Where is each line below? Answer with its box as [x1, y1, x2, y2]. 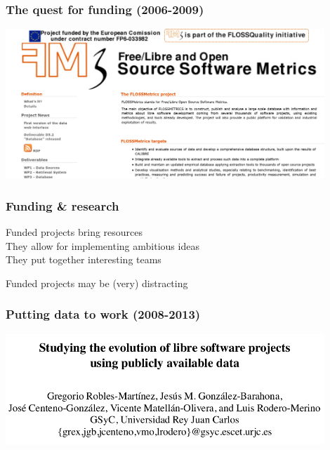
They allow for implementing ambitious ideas [6, 238, 199, 253]
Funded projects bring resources [6, 225, 143, 239]
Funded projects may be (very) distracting [6, 275, 188, 290]
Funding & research [6, 197, 119, 214]
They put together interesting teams [6, 252, 161, 267]
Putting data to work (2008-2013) [6, 305, 201, 323]
